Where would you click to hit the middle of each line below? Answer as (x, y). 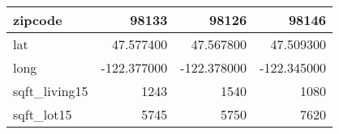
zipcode (38, 20)
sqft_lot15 (43, 114)
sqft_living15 (51, 91)
